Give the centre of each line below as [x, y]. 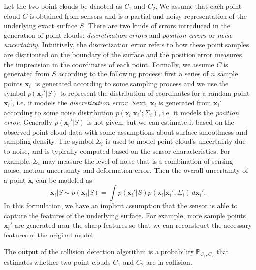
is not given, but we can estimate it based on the [160, 122]
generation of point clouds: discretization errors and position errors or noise [118, 35]
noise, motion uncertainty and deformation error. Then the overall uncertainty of [126, 170]
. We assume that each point [198, 6]
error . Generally [28, 122]
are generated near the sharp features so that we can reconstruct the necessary [133, 225]
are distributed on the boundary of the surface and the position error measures [123, 54]
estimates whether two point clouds [57, 261]
